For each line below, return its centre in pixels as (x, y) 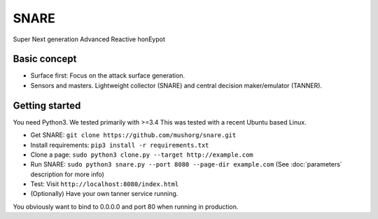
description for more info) (68, 174)
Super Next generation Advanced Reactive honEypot (89, 39)
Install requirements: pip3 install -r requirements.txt (120, 145)
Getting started (47, 105)
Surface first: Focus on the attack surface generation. (108, 76)
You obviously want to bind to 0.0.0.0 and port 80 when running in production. (126, 206)
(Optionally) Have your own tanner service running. (104, 194)
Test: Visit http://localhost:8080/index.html (105, 184)
